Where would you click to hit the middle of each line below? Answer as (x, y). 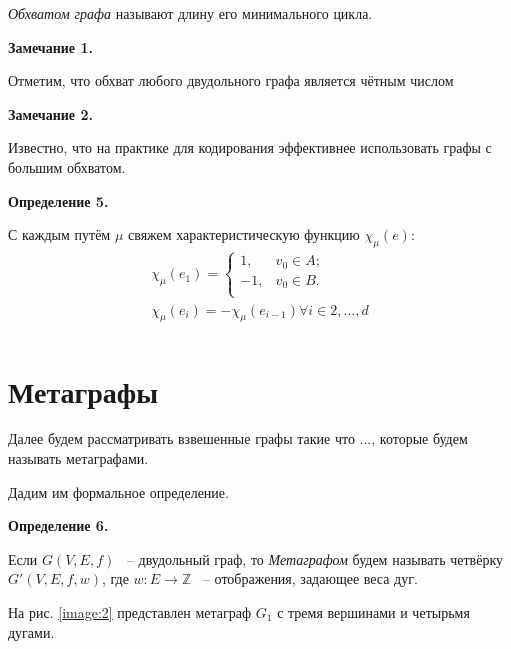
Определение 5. (58, 200)
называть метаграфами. (78, 458)
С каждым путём (59, 234)
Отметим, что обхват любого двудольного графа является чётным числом (231, 80)
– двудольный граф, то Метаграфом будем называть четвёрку (315, 558)
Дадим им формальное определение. (118, 491)
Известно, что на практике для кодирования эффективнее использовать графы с (250, 147)
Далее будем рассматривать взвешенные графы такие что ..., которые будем (238, 438)
